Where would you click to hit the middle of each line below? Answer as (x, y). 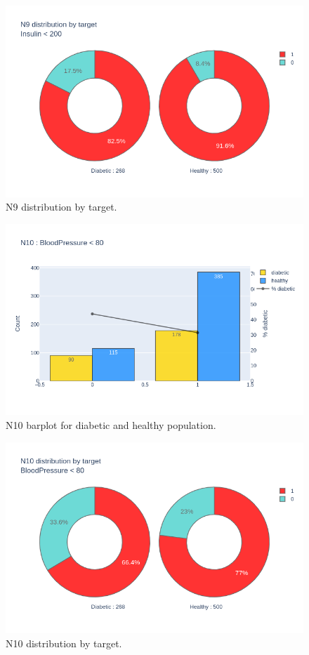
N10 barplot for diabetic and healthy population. (111, 424)
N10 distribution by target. (64, 643)
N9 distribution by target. (61, 207)
